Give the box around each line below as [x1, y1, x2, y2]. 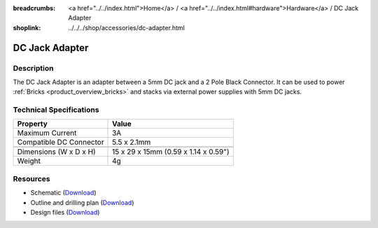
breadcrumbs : [13, 4, 56, 12]
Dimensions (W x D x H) [17, 147, 96, 157]
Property [17, 119, 48, 129]
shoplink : [13, 23, 41, 31]
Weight [17, 156, 41, 166]
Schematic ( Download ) [30, 189, 97, 197]
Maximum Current [17, 128, 77, 138]
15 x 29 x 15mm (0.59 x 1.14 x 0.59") [112, 147, 230, 157]
